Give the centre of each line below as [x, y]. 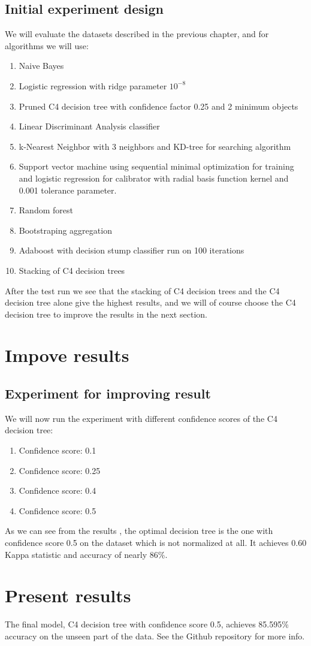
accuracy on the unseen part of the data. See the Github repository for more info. [155, 636]
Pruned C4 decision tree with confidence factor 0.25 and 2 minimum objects [158, 106]
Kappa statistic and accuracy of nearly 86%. [86, 554]
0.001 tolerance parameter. [68, 190]
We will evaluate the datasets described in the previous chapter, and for [137, 34]
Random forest [46, 210]
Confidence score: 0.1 [58, 450]
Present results [68, 595]
